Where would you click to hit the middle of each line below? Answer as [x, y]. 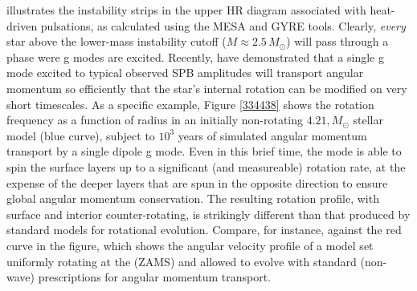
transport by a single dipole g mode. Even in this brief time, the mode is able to [204, 151]
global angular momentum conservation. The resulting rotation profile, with [193, 198]
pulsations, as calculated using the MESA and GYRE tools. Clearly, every [223, 25]
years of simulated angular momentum [272, 135]
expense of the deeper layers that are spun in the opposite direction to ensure [197, 182]
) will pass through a [337, 41]
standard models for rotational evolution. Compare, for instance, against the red [204, 230]
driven [22, 25]
